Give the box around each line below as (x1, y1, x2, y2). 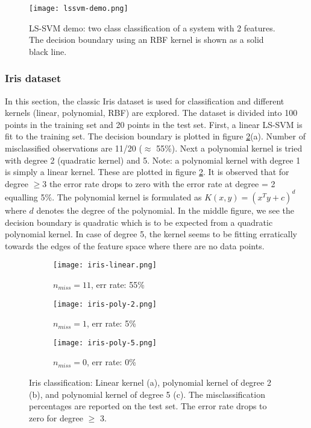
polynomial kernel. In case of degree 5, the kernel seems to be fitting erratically (5, 228, 297, 240)
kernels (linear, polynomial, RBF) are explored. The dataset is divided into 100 (5, 106, 298, 119)
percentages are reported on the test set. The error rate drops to (29, 400, 267, 412)
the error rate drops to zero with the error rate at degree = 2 (49, 177, 275, 190)
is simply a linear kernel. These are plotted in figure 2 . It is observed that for (5, 165, 289, 178)
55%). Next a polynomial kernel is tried (156, 142, 303, 155)
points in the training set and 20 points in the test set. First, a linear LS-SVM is (5, 118, 303, 130)
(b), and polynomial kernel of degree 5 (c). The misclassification (29, 388, 265, 400)
